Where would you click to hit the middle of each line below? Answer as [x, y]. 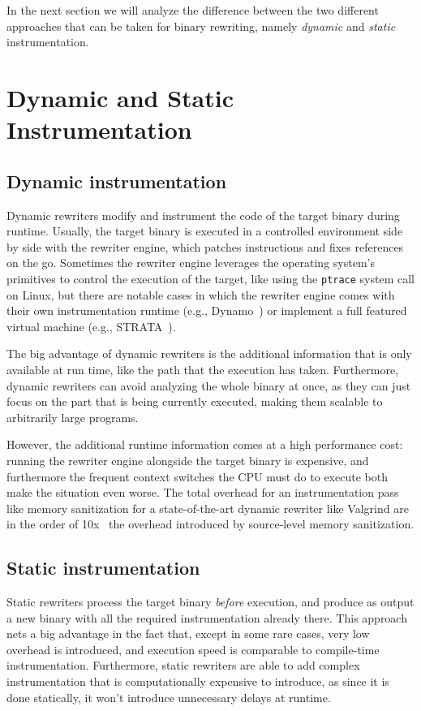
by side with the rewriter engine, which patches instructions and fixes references [205, 246]
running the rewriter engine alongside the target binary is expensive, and [188, 460]
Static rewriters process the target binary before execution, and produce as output [210, 602]
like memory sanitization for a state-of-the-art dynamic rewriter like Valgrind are [208, 508]
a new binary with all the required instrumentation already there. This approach [207, 617]
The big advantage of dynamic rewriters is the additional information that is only [209, 353]
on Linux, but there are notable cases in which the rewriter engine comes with [201, 294]
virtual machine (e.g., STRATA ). [91, 326]
